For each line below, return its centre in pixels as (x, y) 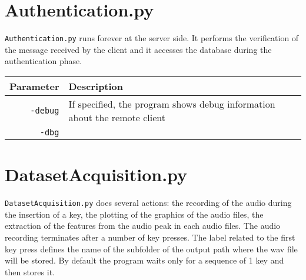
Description (96, 86)
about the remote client (117, 117)
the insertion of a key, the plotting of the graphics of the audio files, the (134, 214)
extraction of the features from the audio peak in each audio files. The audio (143, 226)
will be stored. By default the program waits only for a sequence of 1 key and (144, 260)
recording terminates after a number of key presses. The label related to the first (150, 237)
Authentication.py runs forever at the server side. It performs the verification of (152, 38)
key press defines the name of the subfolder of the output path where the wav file (151, 249)
